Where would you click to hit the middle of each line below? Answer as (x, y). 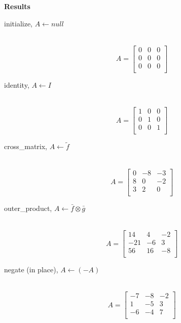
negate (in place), (31, 270)
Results (17, 6)
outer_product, (28, 208)
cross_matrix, (26, 146)
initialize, (19, 23)
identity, (17, 84)
